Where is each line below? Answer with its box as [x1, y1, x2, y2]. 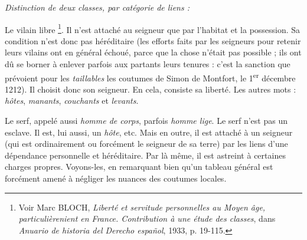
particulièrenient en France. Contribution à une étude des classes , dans [18, 212, 276, 225]
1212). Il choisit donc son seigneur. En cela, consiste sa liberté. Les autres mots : [5, 83, 296, 95]
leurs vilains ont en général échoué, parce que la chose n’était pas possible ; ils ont [5, 46, 302, 58]
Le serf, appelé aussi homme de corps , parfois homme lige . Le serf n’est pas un [5, 114, 288, 127]
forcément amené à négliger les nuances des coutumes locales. [5, 172, 227, 185]
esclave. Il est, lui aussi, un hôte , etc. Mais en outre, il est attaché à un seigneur [5, 126, 293, 138]
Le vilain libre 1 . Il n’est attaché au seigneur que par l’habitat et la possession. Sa [5, 21, 301, 35]
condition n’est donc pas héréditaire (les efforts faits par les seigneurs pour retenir [5, 34, 301, 47]
